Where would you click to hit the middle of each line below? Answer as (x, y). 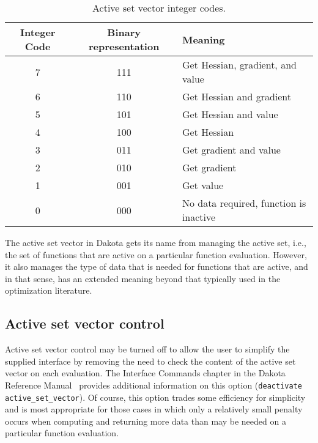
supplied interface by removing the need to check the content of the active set (150, 361)
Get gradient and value (231, 150)
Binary (124, 32)
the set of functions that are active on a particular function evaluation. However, (156, 254)
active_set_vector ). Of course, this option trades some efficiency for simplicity (155, 397)
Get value (203, 185)
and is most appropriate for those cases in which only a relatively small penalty (154, 409)
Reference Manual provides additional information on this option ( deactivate (153, 385)
